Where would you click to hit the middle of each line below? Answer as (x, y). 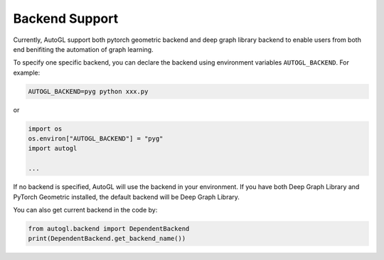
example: (27, 72)
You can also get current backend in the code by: (85, 210)
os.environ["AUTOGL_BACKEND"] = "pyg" (96, 139)
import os (45, 129)
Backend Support (66, 18)
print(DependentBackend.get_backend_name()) (107, 239)
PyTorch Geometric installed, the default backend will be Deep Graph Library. (126, 197)
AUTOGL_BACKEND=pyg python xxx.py (88, 91)
